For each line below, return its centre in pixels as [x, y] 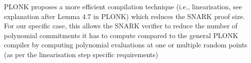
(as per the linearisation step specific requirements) [81, 54]
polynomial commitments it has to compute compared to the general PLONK [121, 35]
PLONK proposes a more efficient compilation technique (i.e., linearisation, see [123, 6]
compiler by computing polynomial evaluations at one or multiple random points [126, 45]
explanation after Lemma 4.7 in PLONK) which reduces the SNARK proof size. [125, 16]
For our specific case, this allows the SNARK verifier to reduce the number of [121, 26]
